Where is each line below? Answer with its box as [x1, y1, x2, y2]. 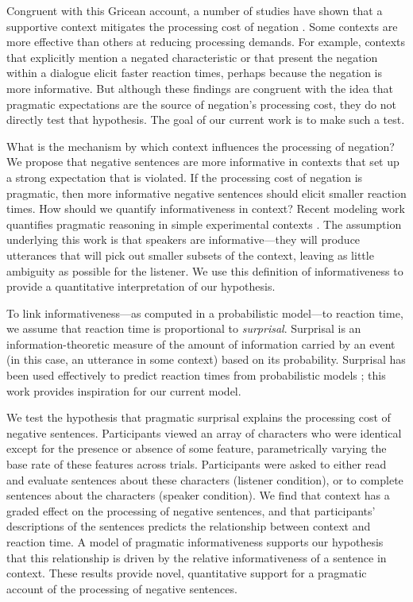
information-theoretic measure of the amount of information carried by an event [6, 335, 396, 352]
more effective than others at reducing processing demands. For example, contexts [6, 33, 406, 50]
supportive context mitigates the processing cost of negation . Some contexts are [6, 17, 398, 34]
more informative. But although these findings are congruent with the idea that [6, 79, 394, 96]
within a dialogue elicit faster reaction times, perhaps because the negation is [6, 64, 382, 81]
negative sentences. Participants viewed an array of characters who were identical [6, 424, 402, 441]
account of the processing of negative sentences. [6, 580, 237, 596]
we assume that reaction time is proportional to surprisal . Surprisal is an [6, 320, 361, 337]
